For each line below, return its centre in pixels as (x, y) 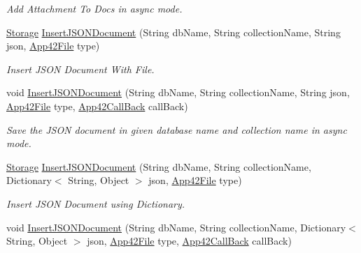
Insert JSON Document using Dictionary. (96, 203)
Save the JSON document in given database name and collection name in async (177, 129)
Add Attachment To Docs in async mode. (94, 8)
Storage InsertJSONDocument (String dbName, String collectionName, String (174, 32)
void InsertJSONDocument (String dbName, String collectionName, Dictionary (176, 227)
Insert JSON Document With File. (80, 69)
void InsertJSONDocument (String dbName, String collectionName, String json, (178, 92)
